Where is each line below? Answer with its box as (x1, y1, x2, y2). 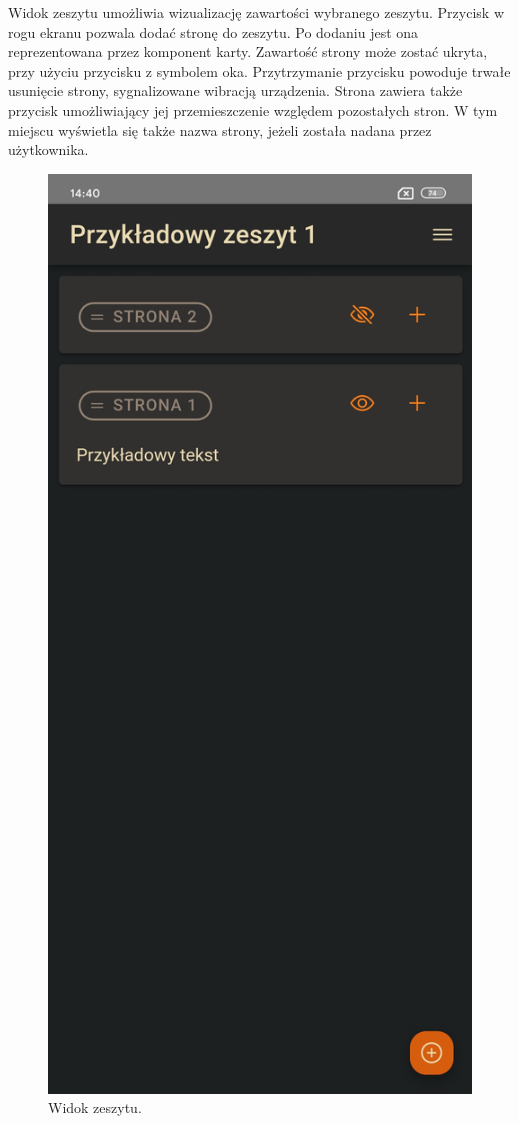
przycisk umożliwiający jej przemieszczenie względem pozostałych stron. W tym (8, 99, 498, 120)
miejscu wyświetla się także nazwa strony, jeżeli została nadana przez (8, 119, 432, 140)
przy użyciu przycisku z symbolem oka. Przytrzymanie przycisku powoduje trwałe (8, 60, 511, 81)
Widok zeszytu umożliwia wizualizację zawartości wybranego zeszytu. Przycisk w (8, 2, 505, 22)
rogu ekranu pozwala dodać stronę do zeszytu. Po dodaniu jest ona (8, 21, 419, 42)
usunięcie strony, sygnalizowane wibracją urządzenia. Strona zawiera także (8, 80, 463, 101)
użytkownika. (8, 139, 89, 160)
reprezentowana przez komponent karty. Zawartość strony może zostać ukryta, (8, 41, 488, 62)
